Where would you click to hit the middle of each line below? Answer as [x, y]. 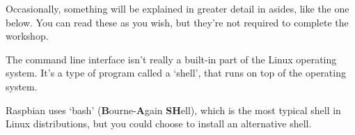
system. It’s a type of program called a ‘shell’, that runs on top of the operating [176, 73]
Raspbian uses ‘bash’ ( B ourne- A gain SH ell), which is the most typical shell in [173, 110]
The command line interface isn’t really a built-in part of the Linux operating [171, 59]
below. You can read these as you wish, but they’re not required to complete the [177, 22]
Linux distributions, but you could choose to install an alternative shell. [159, 124]
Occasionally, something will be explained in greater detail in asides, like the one [177, 8]
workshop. [27, 36]
